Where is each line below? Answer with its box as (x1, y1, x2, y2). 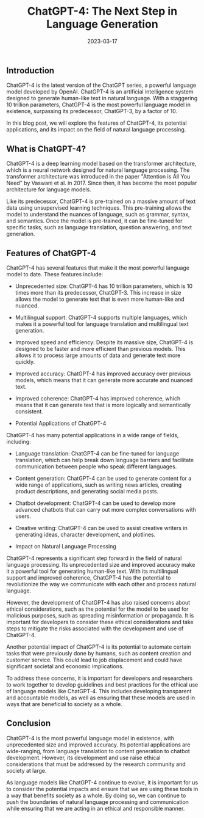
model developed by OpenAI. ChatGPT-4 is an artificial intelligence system (6, 88, 194, 95)
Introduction (6, 65, 55, 76)
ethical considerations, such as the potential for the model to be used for (6, 605, 189, 613)
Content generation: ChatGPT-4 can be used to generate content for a (15, 474, 192, 482)
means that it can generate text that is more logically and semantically (15, 401, 191, 408)
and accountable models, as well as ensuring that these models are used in (6, 694, 195, 701)
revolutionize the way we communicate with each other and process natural (6, 580, 197, 588)
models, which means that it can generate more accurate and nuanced (15, 376, 193, 383)
